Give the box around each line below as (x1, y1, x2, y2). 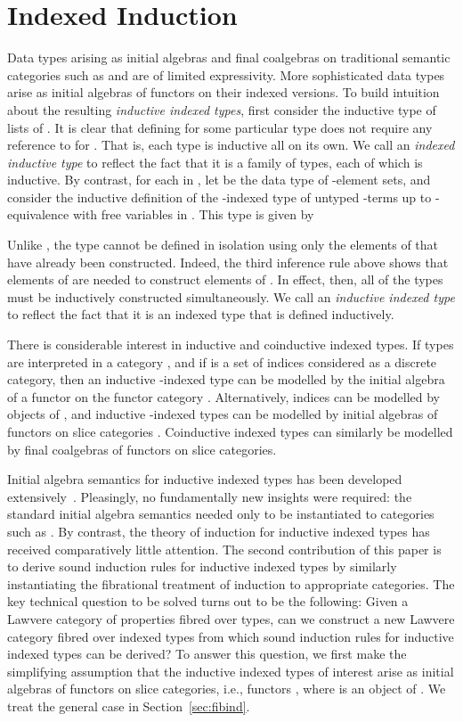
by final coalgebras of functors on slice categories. (7, 439, 277, 458)
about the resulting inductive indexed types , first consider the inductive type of (7, 100, 436, 119)
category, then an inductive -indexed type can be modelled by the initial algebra (7, 370, 445, 389)
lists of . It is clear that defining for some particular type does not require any (7, 118, 433, 136)
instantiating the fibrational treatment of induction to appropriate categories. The (7, 574, 455, 593)
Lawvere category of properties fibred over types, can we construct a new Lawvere (7, 609, 455, 628)
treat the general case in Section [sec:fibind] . (7, 696, 250, 715)
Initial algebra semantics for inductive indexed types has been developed (7, 470, 402, 488)
